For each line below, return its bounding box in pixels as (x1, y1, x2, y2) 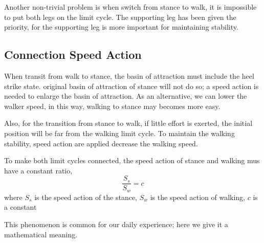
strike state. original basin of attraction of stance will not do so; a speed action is (4, 80, 259, 91)
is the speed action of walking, (150, 191, 245, 202)
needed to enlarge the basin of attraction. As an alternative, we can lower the (4, 91, 247, 101)
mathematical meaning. (4, 229, 78, 239)
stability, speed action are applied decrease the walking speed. (4, 138, 198, 148)
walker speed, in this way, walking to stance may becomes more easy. (4, 100, 221, 111)
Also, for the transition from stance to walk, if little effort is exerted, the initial (4, 118, 253, 128)
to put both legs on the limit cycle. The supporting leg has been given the (4, 11, 236, 22)
